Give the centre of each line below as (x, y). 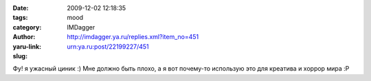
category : (27, 27)
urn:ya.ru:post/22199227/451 (108, 46)
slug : (20, 56)
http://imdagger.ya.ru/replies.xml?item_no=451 (133, 37)
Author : (24, 37)
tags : (20, 18)
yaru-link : (27, 46)
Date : (21, 8)
